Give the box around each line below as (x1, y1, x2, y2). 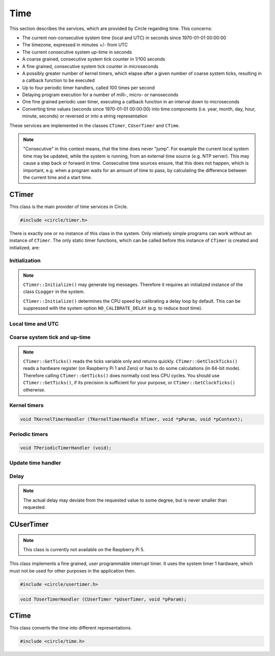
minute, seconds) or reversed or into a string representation (22, 113, 148, 119)
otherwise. (23, 387, 46, 393)
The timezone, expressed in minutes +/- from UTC (22, 42, 128, 48)
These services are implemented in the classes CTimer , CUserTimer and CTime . (9, 122, 180, 128)
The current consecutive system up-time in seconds (22, 49, 132, 55)
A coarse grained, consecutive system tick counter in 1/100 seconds (22, 56, 166, 62)
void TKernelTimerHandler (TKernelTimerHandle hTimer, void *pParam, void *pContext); (20, 416, 243, 422)
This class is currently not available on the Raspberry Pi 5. (23, 546, 145, 552)
